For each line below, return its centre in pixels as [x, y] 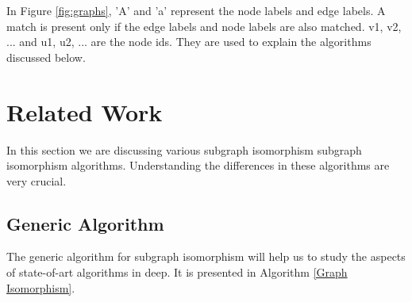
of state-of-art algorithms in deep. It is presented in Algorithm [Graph [177, 272]
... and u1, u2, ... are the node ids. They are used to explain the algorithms [189, 42]
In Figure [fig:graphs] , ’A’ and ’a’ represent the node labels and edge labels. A [196, 10]
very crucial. [37, 180]
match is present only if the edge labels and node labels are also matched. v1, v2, [204, 26]
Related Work [85, 111]
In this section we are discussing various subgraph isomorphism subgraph [184, 149]
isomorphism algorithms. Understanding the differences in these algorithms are [198, 165]
